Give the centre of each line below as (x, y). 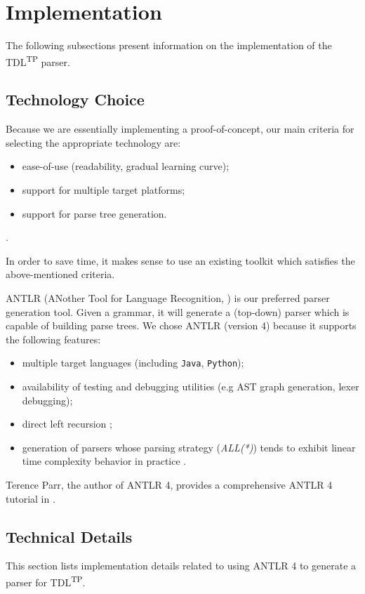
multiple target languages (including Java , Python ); (133, 363)
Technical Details (69, 536)
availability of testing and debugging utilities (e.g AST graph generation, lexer (191, 386)
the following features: (53, 339)
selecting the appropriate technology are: (93, 142)
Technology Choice (75, 99)
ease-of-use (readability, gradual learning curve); (126, 166)
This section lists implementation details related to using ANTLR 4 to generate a (181, 566)
